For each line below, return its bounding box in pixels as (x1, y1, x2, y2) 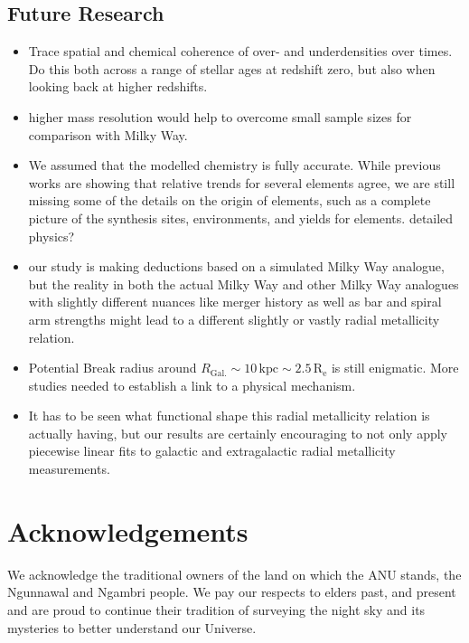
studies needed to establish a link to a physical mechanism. (28, 375, 356, 394)
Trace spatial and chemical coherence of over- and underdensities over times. (28, 42, 453, 61)
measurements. (28, 459, 110, 478)
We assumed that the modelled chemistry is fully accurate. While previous (28, 156, 441, 175)
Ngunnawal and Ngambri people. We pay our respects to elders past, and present (7, 582, 456, 601)
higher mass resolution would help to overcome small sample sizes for (28, 107, 412, 126)
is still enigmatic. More (331, 358, 459, 377)
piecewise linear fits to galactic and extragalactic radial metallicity (28, 441, 396, 460)
